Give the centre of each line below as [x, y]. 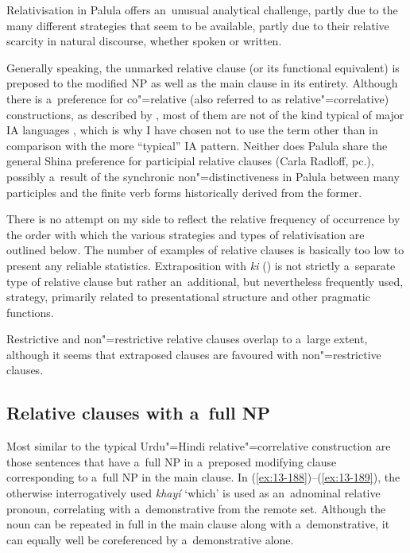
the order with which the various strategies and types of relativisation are [186, 234]
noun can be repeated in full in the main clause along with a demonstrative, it [198, 524]
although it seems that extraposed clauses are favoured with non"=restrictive [194, 354]
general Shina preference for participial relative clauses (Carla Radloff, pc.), [190, 161]
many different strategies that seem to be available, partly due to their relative [198, 25]
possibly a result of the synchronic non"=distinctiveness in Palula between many [203, 176]
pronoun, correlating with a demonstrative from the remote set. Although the [196, 508]
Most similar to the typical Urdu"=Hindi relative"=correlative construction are [199, 446]
